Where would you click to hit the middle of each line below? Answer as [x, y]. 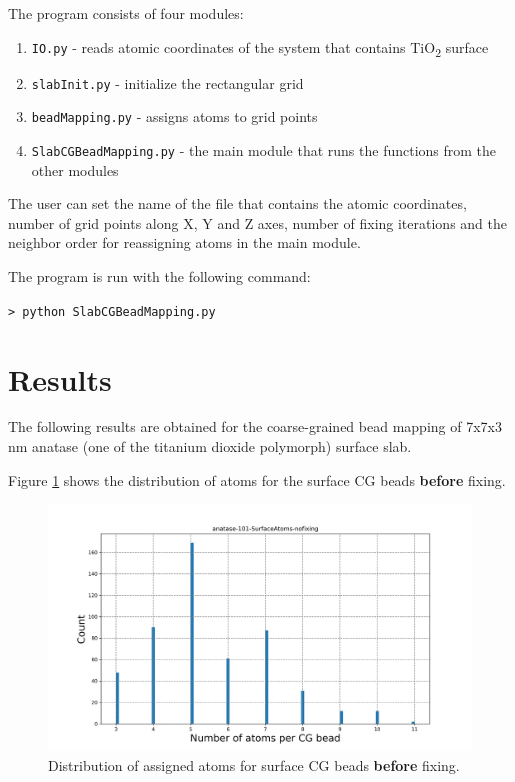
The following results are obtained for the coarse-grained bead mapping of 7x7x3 [255, 426]
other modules [75, 169]
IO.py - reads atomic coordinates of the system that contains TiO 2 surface [260, 48]
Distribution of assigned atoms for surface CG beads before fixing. [254, 765]
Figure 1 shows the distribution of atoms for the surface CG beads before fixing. [257, 479]
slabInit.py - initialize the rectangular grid [167, 82]
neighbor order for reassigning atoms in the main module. [184, 242]
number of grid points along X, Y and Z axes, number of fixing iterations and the [257, 222]
